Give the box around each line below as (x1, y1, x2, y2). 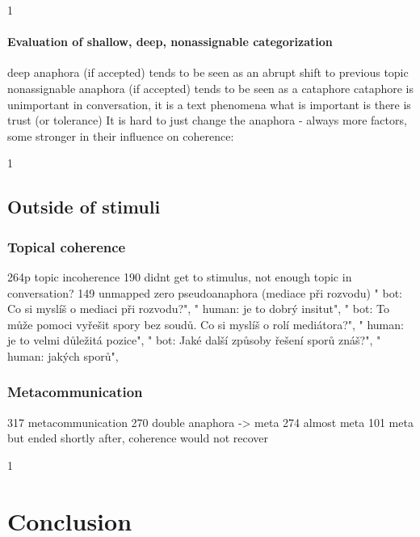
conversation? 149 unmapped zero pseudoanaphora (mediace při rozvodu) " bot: (7, 284, 403, 301)
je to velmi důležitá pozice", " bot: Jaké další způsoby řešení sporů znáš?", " (7, 332, 381, 349)
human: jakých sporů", (7, 347, 119, 364)
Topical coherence (7, 236, 126, 256)
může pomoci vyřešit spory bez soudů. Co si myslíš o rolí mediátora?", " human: (7, 315, 404, 332)
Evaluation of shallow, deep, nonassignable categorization (7, 33, 333, 50)
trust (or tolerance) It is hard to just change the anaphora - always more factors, (7, 112, 407, 129)
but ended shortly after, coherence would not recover (7, 429, 269, 446)
